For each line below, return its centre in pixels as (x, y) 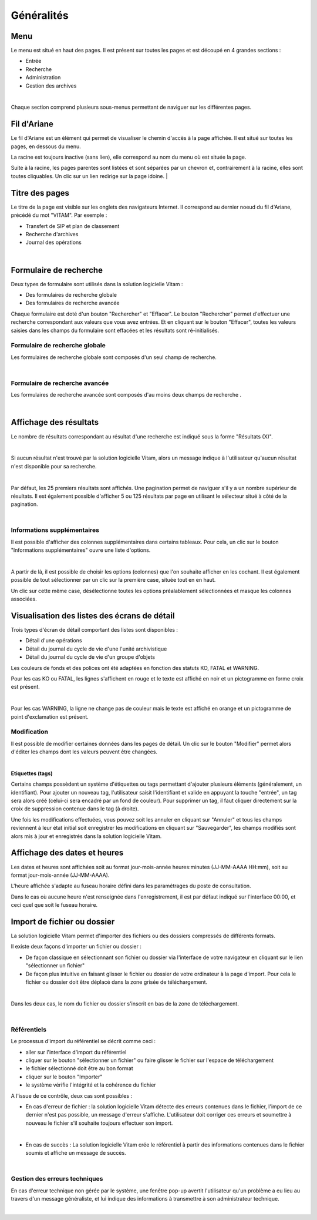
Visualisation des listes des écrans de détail (93, 616)
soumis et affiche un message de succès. (76, 1152)
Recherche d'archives (52, 234)
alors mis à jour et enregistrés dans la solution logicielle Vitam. (86, 836)
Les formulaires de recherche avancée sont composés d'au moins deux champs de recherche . (126, 395)
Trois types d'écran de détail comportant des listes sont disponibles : (95, 630)
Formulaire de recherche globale (58, 346)
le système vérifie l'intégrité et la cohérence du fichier (91, 1085)
